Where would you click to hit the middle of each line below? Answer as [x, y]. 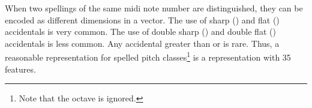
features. [20, 69]
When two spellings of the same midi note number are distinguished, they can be [154, 8]
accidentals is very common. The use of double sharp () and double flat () [140, 31]
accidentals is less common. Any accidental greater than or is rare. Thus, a [142, 43]
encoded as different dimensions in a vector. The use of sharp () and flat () [142, 19]
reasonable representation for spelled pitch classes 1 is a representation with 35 [148, 56]
